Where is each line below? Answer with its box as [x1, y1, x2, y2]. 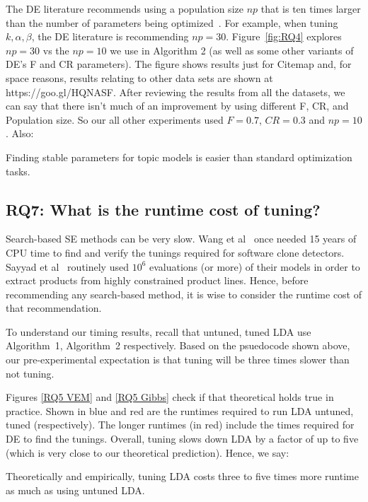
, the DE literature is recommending [31, 29, 189, 44]
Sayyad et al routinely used [6, 259, 129, 274]
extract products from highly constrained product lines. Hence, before [6, 273, 309, 288]
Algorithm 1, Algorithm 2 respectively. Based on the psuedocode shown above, [6, 338, 350, 353]
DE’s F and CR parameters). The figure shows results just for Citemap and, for [6, 57, 352, 71]
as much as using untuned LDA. [6, 482, 145, 497]
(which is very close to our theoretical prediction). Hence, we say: [6, 445, 289, 460]
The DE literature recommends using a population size [6, 1, 243, 16]
